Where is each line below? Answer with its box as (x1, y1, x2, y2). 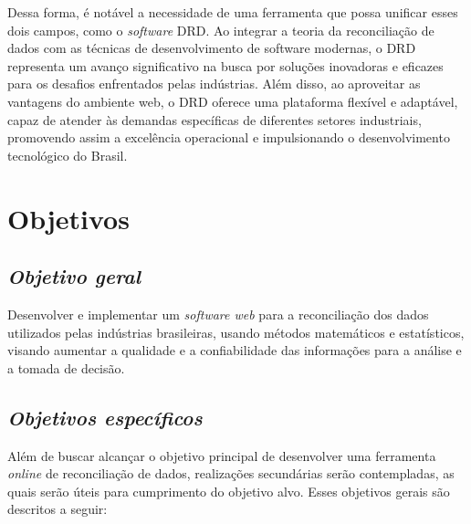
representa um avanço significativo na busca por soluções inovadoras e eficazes (7, 56, 444, 75)
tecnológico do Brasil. (7, 145, 128, 164)
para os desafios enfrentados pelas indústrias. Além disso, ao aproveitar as (7, 74, 421, 93)
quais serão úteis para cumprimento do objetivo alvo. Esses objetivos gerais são (7, 481, 450, 500)
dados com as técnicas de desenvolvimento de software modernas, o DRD (7, 38, 416, 58)
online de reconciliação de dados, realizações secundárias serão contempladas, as (7, 464, 455, 483)
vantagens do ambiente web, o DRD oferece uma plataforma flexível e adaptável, (7, 91, 458, 110)
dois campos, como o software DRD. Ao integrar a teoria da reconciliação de (7, 20, 434, 39)
